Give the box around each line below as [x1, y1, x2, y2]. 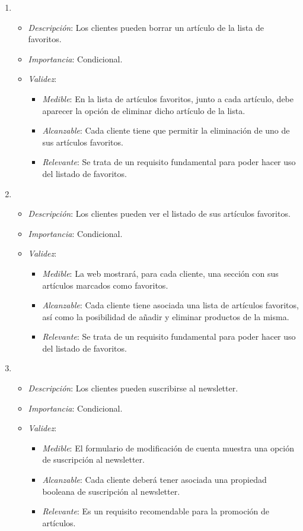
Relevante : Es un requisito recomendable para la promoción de [42, 505, 269, 517]
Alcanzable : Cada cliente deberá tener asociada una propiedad [42, 473, 267, 486]
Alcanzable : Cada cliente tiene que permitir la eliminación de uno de [42, 124, 290, 137]
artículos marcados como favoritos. [42, 279, 168, 291]
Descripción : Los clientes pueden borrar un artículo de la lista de [28, 21, 264, 33]
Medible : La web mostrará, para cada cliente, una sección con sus [42, 267, 279, 279]
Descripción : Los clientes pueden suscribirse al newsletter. [28, 382, 238, 394]
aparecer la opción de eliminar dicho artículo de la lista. [42, 104, 245, 116]
